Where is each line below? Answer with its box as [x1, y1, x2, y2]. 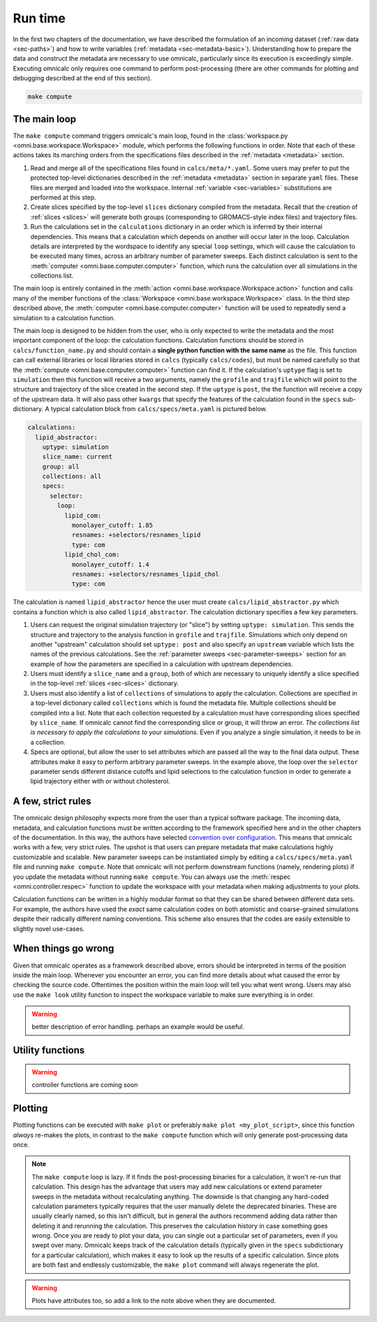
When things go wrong [13, 942, 114, 954]
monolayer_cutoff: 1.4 [71, 560, 149, 568]
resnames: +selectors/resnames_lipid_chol [71, 570, 219, 578]
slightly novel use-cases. [13, 924, 85, 933]
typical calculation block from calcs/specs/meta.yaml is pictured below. [50, 405, 267, 413]
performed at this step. [30, 193, 97, 201]
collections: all [42, 473, 102, 480]
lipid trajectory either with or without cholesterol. [30, 777, 170, 786]
